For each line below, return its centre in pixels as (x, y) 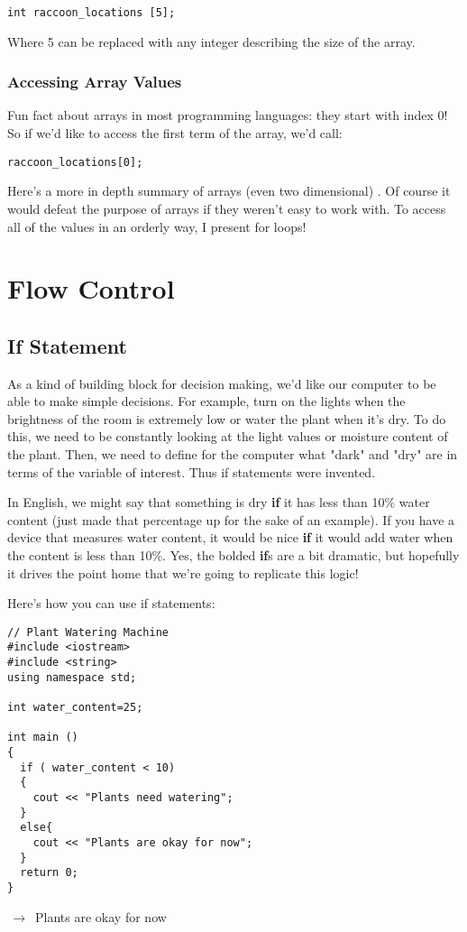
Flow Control (91, 288)
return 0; (49, 873)
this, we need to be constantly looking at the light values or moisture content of (228, 436)
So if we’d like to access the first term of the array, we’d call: (175, 133)
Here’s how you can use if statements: (111, 603)
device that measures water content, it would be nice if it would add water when (230, 537)
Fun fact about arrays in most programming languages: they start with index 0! (228, 115)
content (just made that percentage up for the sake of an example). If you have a (231, 519)
